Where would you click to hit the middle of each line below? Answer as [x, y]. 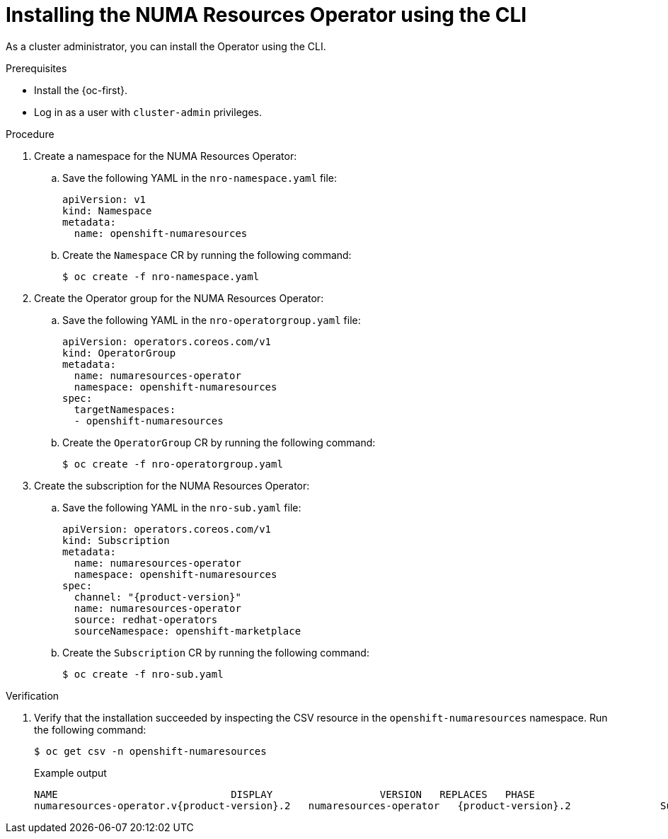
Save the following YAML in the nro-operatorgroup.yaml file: [212, 320]
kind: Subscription [116, 540]
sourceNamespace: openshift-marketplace [188, 631]
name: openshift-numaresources [161, 233]
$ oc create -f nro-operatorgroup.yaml [173, 464]
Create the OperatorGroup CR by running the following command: [219, 442]
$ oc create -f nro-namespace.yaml [161, 276]
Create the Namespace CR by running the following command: [207, 255]
